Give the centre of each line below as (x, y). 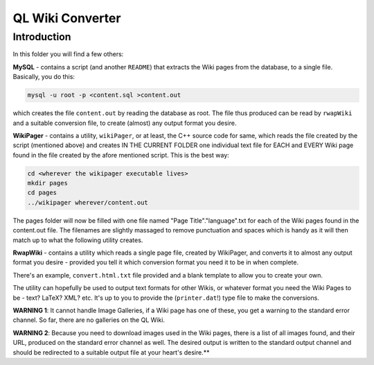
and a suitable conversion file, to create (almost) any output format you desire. (125, 123)
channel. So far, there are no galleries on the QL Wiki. (89, 320)
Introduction (42, 37)
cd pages (42, 193)
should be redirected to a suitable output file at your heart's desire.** (111, 352)
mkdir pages (48, 183)
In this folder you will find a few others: (68, 54)
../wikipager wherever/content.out (88, 202)
